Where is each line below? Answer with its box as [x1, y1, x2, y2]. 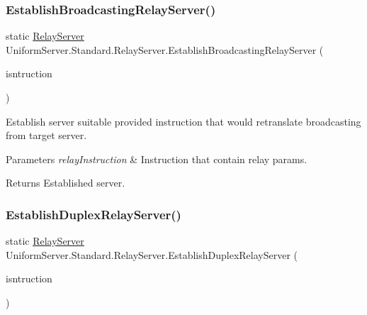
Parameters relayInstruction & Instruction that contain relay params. [6, 151, 307, 166]
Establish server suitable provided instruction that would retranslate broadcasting [6, 114, 361, 128]
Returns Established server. [6, 175, 125, 190]
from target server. [6, 128, 87, 143]
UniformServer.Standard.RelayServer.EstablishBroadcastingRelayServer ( [6, 42, 324, 57]
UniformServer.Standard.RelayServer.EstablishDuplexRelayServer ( [6, 247, 298, 262]
